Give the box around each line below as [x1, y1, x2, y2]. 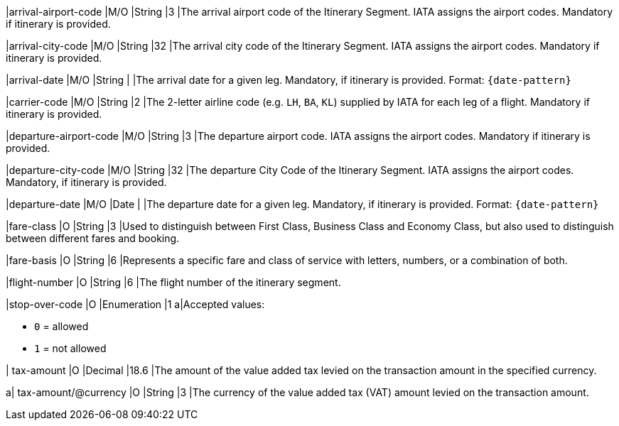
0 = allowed [34, 320, 89, 332]
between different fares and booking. [6, 232, 180, 244]
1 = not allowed [34, 342, 107, 354]
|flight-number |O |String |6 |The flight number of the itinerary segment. [6, 276, 341, 288]
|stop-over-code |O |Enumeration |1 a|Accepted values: [6, 298, 265, 310]
